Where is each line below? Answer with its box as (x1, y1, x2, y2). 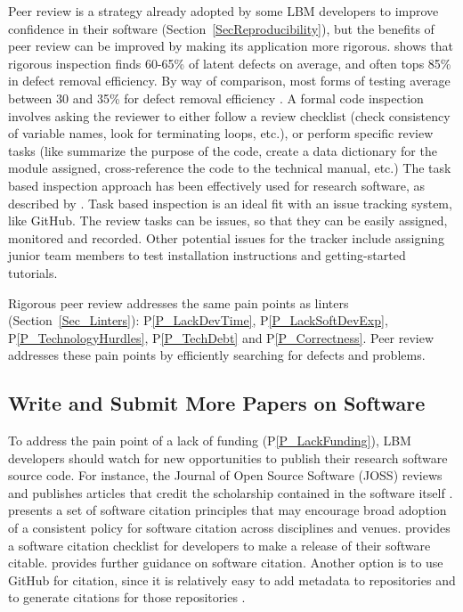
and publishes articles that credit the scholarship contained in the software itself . (8, 483, 453, 502)
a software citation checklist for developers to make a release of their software (8, 535, 431, 554)
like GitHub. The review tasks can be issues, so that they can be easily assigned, (8, 211, 448, 230)
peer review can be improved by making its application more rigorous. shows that (8, 37, 453, 55)
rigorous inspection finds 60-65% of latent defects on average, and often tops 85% (8, 53, 451, 72)
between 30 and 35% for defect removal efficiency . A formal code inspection (8, 88, 424, 107)
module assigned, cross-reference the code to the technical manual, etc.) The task (8, 159, 451, 177)
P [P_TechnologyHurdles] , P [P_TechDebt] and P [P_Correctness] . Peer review (8, 328, 435, 347)
